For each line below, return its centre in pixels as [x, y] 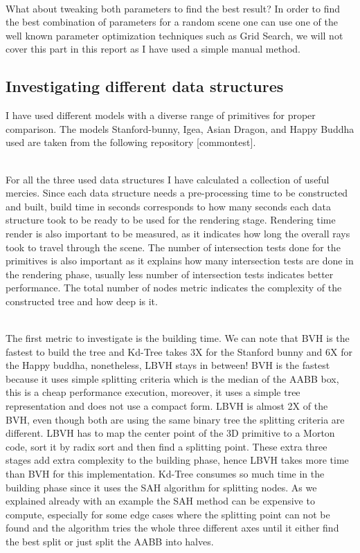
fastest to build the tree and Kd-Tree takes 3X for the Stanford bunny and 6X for [179, 351]
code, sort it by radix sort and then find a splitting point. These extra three [166, 446]
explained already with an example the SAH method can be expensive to [160, 501]
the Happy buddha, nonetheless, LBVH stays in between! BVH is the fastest [168, 365]
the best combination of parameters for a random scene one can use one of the [172, 22]
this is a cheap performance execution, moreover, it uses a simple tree [153, 392]
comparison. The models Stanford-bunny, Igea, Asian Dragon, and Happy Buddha [180, 128]
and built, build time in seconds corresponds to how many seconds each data [168, 206]
